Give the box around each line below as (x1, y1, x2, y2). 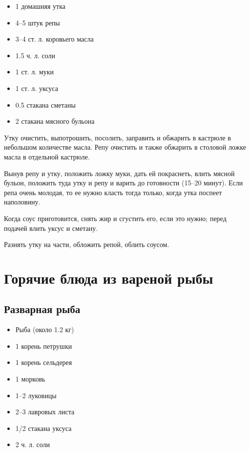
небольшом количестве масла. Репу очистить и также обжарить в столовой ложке (4, 142, 246, 152)
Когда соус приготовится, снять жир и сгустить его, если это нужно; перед (4, 213, 227, 223)
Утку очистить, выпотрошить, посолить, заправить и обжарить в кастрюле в (4, 132, 231, 142)
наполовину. (4, 197, 41, 207)
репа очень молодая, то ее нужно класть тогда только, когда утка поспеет (4, 187, 222, 197)
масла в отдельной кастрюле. (4, 151, 90, 161)
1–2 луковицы (15, 390, 57, 400)
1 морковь (15, 374, 45, 384)
